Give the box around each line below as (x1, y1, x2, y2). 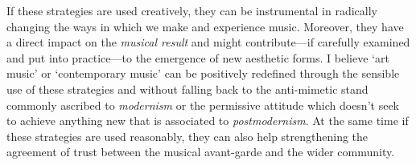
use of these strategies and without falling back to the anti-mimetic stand (6, 80, 369, 97)
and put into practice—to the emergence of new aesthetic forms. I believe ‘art (6, 49, 389, 66)
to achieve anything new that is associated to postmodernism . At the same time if (6, 112, 409, 129)
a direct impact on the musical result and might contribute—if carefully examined (6, 34, 410, 50)
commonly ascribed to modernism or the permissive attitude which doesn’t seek (6, 96, 399, 113)
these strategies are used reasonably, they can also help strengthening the (6, 127, 369, 144)
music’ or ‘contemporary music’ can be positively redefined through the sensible (6, 65, 400, 82)
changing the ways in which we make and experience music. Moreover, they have (6, 18, 404, 34)
